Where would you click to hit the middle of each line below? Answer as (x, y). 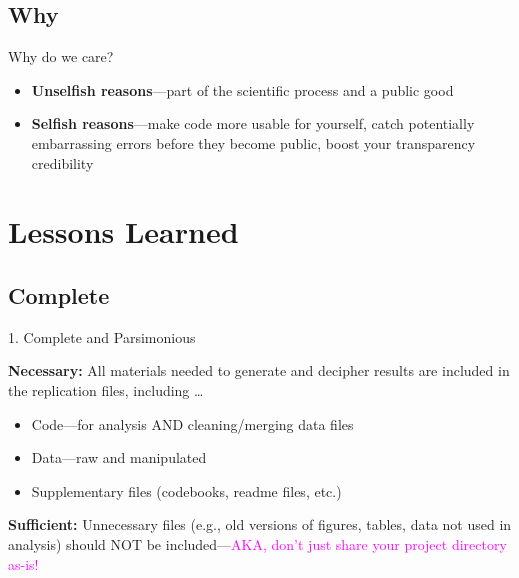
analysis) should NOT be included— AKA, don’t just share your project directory (257, 543)
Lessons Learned (123, 231)
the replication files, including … (106, 389)
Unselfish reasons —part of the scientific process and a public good (242, 89)
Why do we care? (61, 56)
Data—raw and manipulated (119, 457)
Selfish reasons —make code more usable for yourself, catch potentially (253, 123)
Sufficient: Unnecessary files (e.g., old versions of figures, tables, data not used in (260, 524)
